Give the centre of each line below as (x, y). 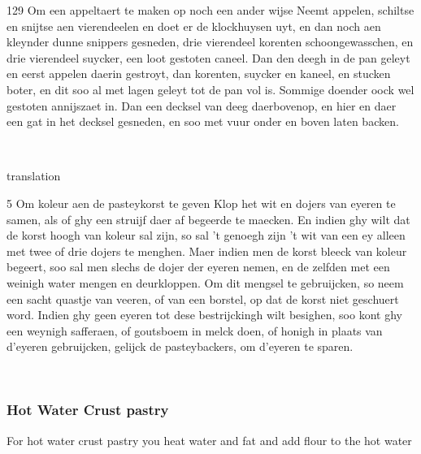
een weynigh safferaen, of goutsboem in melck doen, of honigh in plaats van (195, 330)
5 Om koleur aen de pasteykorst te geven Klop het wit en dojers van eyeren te (201, 203)
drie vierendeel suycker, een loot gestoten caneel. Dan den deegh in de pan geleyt (208, 57)
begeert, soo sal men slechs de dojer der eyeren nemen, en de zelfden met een (198, 267)
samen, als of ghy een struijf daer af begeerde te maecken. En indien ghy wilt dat (208, 219)
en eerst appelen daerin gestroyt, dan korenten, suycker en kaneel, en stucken (199, 74)
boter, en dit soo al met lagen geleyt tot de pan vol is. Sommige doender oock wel (210, 89)
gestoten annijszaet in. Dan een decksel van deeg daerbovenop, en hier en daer (202, 105)
